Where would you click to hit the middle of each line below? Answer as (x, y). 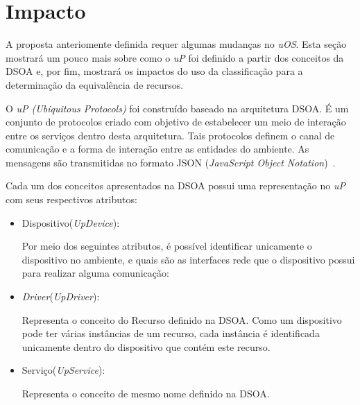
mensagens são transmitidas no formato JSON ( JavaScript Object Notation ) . (171, 162)
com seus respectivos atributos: (71, 199)
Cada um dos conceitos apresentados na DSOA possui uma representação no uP (175, 186)
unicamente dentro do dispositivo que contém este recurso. (146, 346)
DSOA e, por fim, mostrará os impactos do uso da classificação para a (154, 71)
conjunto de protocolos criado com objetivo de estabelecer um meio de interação (176, 122)
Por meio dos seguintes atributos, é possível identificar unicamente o (167, 246)
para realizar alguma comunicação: (95, 273)
